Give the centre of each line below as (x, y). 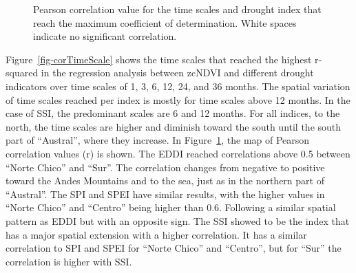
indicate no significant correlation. (105, 36)
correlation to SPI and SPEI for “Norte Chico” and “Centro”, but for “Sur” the (174, 248)
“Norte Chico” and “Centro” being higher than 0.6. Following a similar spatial (171, 207)
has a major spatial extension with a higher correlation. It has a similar (156, 234)
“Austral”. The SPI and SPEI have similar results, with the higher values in (165, 194)
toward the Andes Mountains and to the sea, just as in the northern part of (165, 181)
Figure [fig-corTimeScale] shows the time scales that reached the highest (159, 59)
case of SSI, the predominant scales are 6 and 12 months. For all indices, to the (173, 113)
